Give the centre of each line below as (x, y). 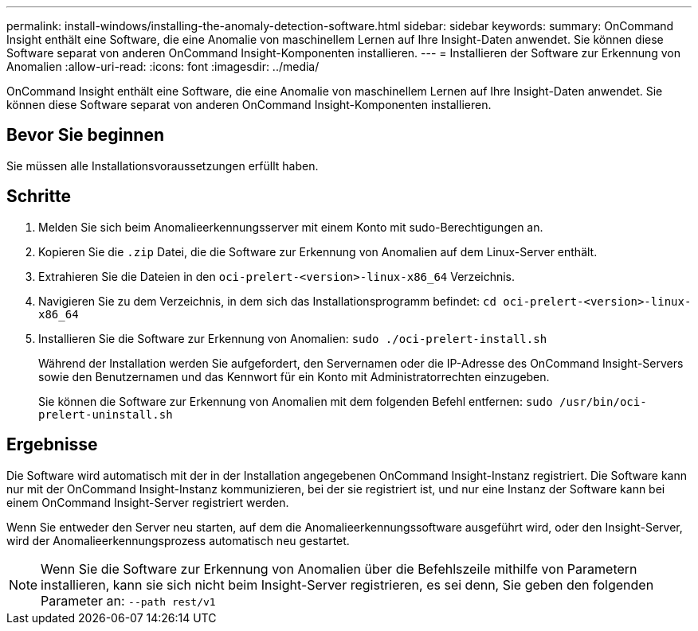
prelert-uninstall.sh (106, 414)
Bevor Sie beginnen (86, 135)
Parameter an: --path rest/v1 (128, 600)
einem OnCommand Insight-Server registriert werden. (148, 502)
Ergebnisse (52, 445)
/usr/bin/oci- (603, 401)
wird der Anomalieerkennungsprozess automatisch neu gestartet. (178, 540)
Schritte (39, 197)
